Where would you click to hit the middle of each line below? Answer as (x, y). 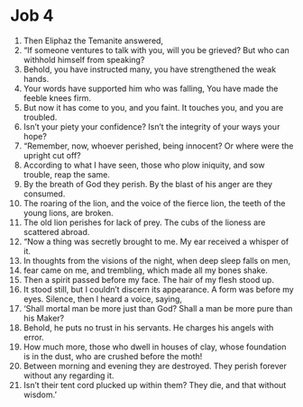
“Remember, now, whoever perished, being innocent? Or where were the (158, 146)
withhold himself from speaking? (84, 59)
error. (33, 337)
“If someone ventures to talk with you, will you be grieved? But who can (156, 50)
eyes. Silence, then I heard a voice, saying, (103, 299)
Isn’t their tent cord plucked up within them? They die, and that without (155, 384)
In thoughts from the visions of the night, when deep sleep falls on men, (157, 260)
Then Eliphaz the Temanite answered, (93, 41)
